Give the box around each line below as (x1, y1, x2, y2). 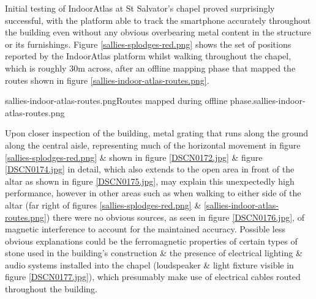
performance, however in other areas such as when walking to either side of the (5, 186, 301, 199)
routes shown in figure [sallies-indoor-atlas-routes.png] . (5, 73, 209, 86)
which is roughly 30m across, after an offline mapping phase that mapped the (5, 61, 296, 74)
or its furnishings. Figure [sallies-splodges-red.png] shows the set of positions (5, 37, 292, 50)
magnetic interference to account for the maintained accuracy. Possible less (5, 223, 285, 235)
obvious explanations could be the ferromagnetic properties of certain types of (5, 234, 298, 247)
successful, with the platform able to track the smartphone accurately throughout (5, 13, 311, 26)
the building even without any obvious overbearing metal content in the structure (5, 26, 311, 39)
